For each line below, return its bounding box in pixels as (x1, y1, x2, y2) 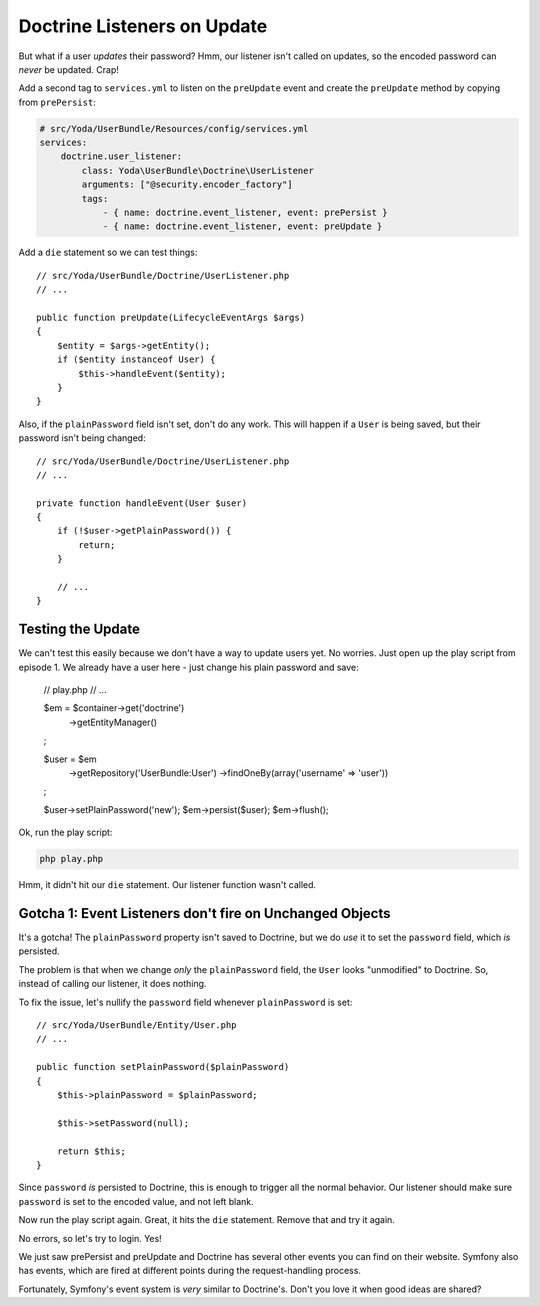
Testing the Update (18, 621, 140, 638)
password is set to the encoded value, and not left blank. (18, 1195, 254, 1207)
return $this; (56, 1145, 127, 1157)
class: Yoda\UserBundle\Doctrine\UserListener (81, 165, 314, 176)
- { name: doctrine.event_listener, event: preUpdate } (102, 221, 383, 232)
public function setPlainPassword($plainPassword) (36, 1061, 290, 1073)
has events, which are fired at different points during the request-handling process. (18, 1265, 362, 1277)
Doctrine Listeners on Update (18, 15, 268, 37)
